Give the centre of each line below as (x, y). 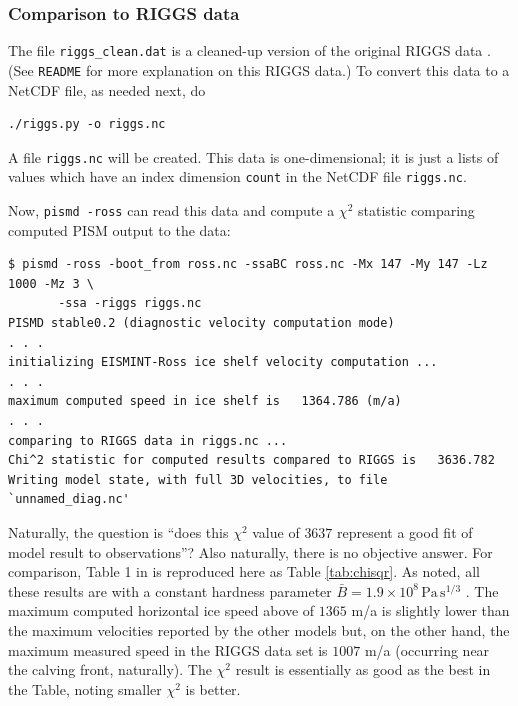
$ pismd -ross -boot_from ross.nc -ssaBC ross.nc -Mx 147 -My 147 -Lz (248, 264)
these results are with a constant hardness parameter (170, 590)
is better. (213, 688)
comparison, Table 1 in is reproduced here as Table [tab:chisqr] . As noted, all (244, 571)
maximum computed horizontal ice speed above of (161, 610)
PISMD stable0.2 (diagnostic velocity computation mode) (201, 323)
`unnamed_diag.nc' (69, 499)
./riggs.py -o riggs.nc (87, 124)
